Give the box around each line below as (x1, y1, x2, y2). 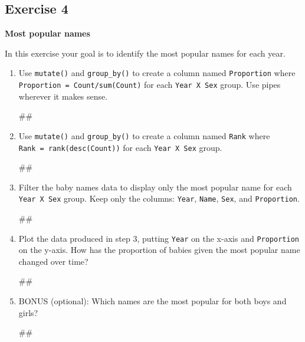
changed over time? (18, 255, 88, 267)
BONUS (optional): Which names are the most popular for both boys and (18, 295, 287, 307)
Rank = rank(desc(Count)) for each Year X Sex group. (18, 141, 222, 153)
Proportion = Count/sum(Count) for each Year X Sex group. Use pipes (18, 78, 281, 91)
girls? (18, 306, 38, 318)
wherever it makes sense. (18, 90, 108, 102)
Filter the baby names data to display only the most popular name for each (18, 180, 292, 193)
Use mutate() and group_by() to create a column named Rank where (18, 129, 270, 142)
